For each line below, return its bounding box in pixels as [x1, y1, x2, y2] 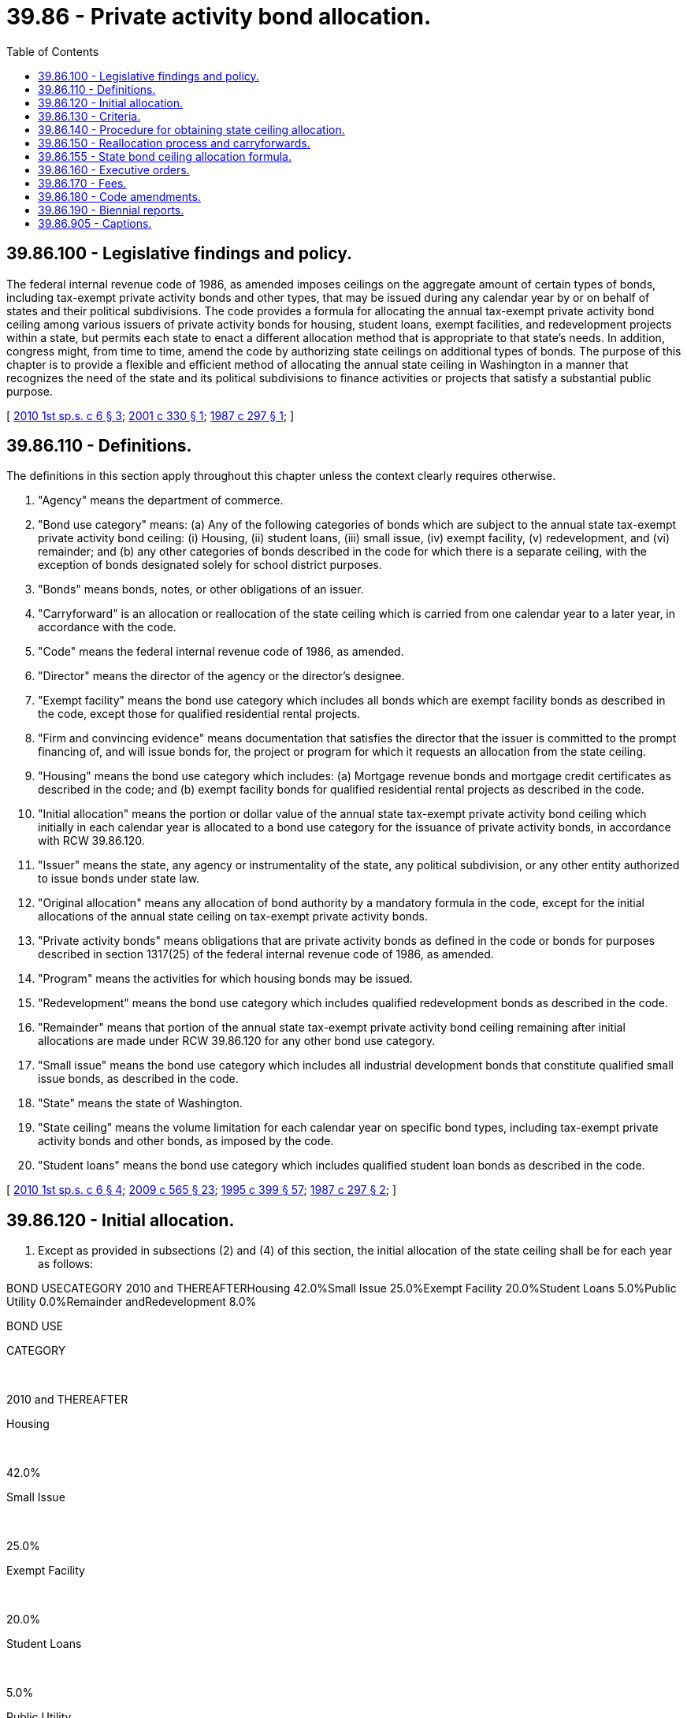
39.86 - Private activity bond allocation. [6, 3, 432, 30]
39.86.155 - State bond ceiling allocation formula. [38, 149, 292, 163]
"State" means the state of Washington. [38, 1096, 243, 1110]
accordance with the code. [38, 620, 176, 634]
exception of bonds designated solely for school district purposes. [38, 558, 382, 572]
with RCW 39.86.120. [38, 834, 145, 848]
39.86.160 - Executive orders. [38, 162, 190, 177]
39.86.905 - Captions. [38, 216, 152, 230]
